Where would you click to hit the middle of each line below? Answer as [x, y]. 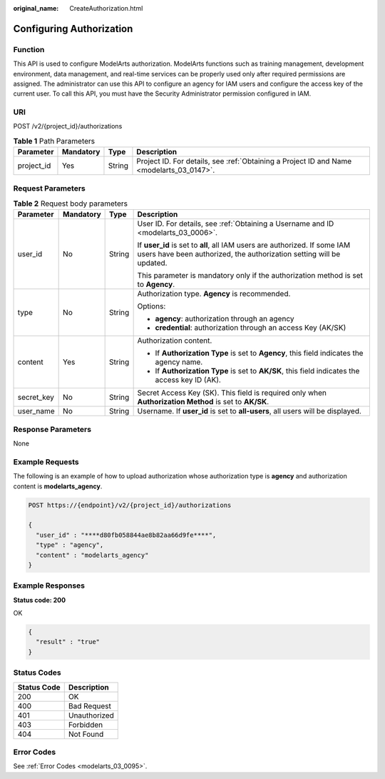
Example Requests [46, 462]
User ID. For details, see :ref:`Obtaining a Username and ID [236, 223]
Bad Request [90, 705]
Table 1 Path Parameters [54, 141]
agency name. [179, 362]
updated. [152, 263]
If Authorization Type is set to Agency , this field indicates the [259, 353]
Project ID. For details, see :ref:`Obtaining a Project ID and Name [244, 161]
